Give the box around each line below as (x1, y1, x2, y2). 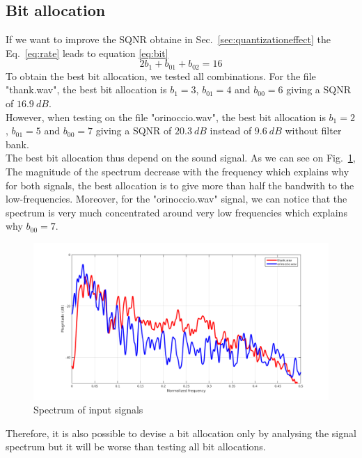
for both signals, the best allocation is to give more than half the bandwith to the (6, 177, 354, 192)
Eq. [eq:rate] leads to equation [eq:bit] (6, 45, 168, 60)
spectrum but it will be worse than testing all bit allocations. (6, 439, 266, 454)
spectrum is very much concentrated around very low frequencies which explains (6, 205, 347, 219)
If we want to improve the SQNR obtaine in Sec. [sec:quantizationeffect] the (6, 32, 331, 47)
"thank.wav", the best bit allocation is (6, 82, 167, 97)
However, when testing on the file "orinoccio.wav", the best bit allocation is (6, 109, 326, 124)
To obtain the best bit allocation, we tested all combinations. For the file (6, 68, 316, 83)
